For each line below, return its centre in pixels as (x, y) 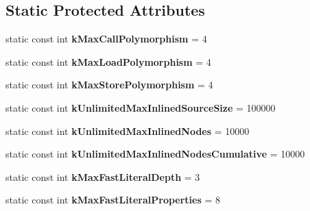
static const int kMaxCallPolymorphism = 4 (106, 39)
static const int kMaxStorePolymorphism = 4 (109, 85)
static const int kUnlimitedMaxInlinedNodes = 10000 (128, 131)
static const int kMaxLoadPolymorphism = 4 (108, 61)
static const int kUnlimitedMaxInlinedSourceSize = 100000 (141, 107)
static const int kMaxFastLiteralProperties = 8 (113, 200)
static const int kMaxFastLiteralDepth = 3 (103, 176)
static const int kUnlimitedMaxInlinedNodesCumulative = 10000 (155, 154)
